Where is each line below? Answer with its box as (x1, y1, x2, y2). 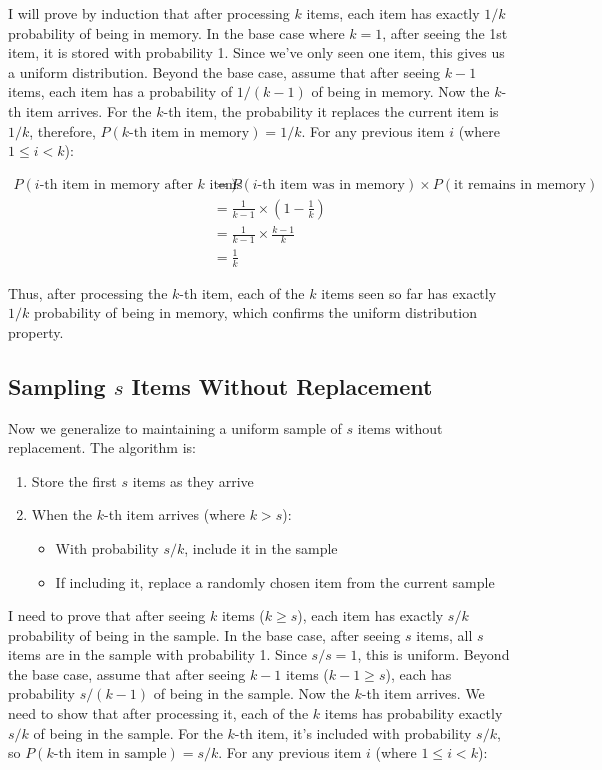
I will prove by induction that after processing (8, 3, 290, 23)
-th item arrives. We (361, 683, 485, 704)
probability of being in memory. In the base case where (8, 22, 345, 43)
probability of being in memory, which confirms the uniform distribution (33, 302, 477, 323)
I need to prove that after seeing (8, 605, 206, 626)
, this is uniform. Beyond (357, 644, 510, 665)
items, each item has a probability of (8, 81, 233, 102)
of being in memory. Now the (311, 81, 490, 102)
